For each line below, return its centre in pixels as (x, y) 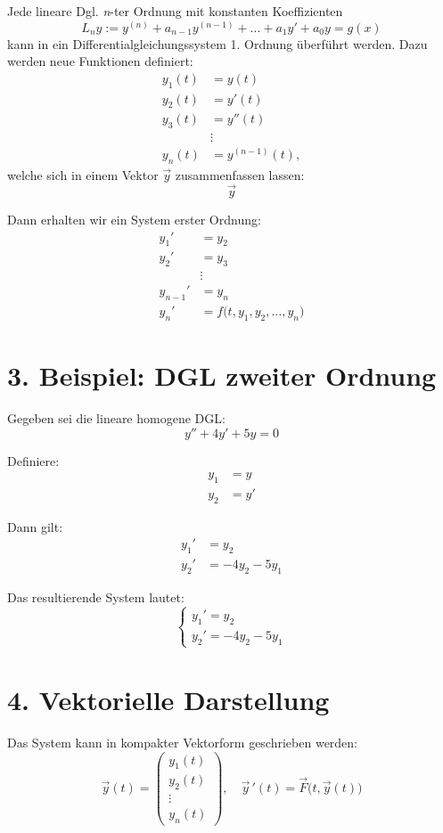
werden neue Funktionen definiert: (100, 61)
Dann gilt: (35, 526)
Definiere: (33, 460)
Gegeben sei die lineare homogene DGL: (116, 418)
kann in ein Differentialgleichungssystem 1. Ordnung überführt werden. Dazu (217, 43)
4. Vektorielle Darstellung (168, 700)
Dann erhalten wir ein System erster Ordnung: (134, 219)
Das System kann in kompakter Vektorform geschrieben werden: (183, 742)
